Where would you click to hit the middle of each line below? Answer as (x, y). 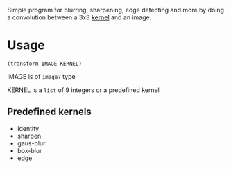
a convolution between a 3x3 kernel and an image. (79, 17)
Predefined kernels (49, 112)
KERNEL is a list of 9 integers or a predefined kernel (83, 90)
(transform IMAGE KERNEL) (44, 64)
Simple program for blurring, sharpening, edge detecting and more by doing (115, 10)
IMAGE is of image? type (41, 76)
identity (28, 128)
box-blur (29, 150)
